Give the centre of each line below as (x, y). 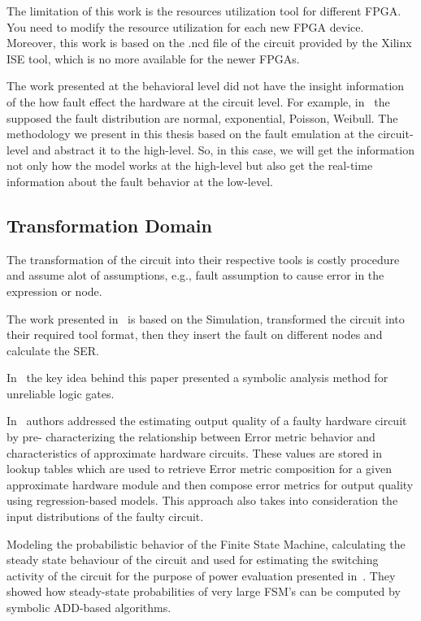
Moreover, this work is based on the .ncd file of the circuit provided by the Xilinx (209, 43)
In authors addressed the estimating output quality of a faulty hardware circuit (207, 421)
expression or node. (54, 291)
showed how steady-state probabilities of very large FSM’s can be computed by (204, 591)
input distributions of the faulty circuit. (105, 517)
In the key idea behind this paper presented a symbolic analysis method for (197, 378)
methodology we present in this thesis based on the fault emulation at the (191, 134)
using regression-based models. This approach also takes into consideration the (202, 500)
